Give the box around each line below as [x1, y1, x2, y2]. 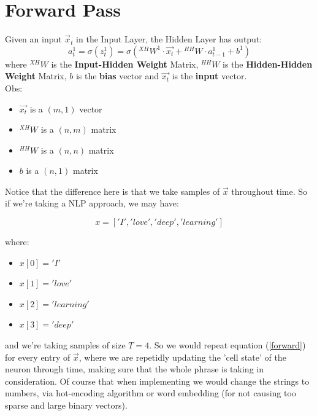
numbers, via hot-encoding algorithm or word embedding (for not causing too [5, 387, 296, 399]
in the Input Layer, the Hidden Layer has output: [76, 33, 262, 45]
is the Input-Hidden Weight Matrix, [51, 57, 199, 70]
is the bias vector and [75, 69, 159, 82]
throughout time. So [231, 184, 308, 197]
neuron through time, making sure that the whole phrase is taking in [5, 363, 264, 375]
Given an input [5, 33, 62, 45]
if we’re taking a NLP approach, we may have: [5, 197, 179, 210]
